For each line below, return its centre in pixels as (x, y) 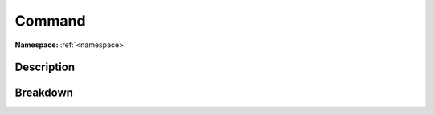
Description (45, 67)
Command (50, 21)
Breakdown (44, 93)
